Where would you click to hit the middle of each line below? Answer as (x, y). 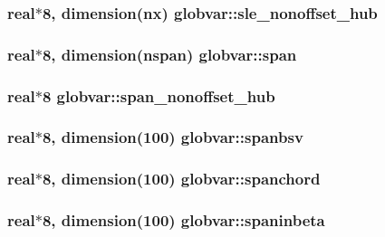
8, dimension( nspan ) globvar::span (169, 54)
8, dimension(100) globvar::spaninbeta (183, 220)
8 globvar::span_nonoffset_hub (159, 95)
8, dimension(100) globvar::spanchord (181, 179)
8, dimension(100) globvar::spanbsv (173, 137)
